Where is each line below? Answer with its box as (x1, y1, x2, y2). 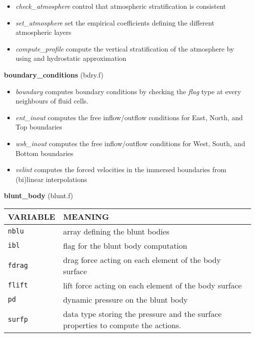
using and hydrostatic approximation (15, 53, 127, 63)
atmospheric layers (15, 27, 72, 37)
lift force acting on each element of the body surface (63, 279, 242, 291)
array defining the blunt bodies (63, 225, 170, 237)
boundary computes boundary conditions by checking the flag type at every (15, 86, 241, 96)
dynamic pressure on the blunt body (63, 293, 188, 305)
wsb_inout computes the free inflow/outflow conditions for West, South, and (15, 138, 245, 148)
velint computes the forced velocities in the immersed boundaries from (15, 164, 227, 175)
